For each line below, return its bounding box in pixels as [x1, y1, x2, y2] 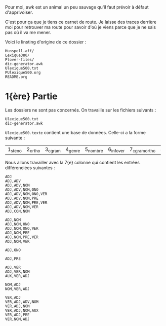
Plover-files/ [5, 57, 35, 62]
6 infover [108, 145, 125, 154]
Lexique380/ [5, 53, 30, 58]
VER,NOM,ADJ [5, 317, 30, 322]
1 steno [7, 145, 22, 154]
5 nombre [84, 145, 103, 154]
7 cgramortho [129, 145, 156, 154]
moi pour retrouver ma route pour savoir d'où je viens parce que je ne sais [5, 24, 156, 30]
